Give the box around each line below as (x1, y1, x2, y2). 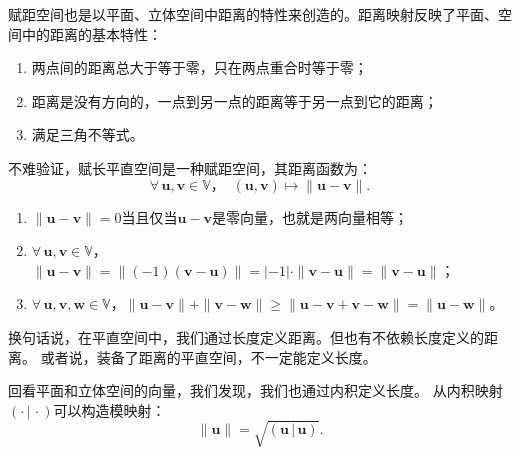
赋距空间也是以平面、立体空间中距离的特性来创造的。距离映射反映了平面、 (8, 4, 498, 24)
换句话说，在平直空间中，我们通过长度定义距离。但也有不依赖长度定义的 (8, 326, 484, 347)
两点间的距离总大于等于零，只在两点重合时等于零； (31, 57, 368, 78)
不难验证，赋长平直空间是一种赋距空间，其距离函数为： (8, 157, 372, 178)
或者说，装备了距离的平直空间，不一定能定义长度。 (40, 346, 377, 367)
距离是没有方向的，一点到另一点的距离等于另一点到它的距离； (31, 90, 438, 111)
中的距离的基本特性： (21, 23, 162, 44)
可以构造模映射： (53, 399, 166, 420)
